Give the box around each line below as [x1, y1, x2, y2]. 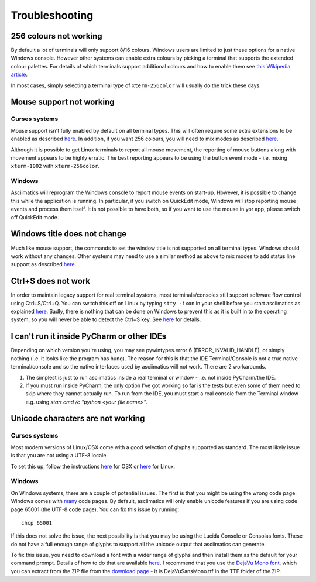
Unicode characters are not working [11, 414, 145, 423]
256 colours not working [11, 31, 102, 41]
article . [11, 71, 28, 78]
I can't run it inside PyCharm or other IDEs [11, 331, 167, 342]
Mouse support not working [11, 97, 115, 107]
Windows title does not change [11, 229, 127, 239]
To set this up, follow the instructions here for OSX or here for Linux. [11, 463, 176, 470]
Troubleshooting [11, 9, 94, 22]
